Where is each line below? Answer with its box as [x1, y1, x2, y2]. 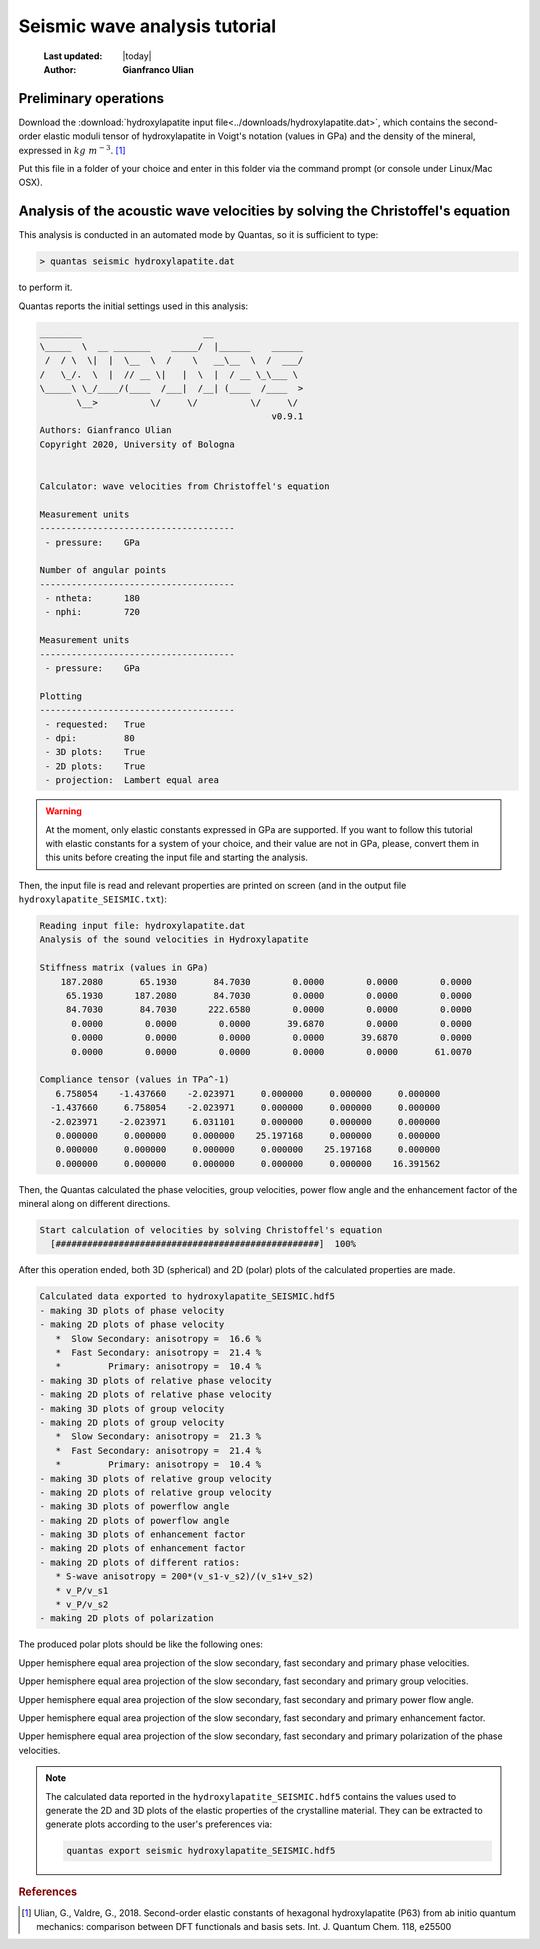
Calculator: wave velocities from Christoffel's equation [39, 480, 330, 492]
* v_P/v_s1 [55, 1585, 109, 1596]
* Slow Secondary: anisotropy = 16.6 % [55, 1333, 262, 1344]
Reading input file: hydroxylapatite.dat [39, 920, 246, 932]
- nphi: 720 [45, 606, 140, 618]
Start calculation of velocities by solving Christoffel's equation [39, 1225, 383, 1236]
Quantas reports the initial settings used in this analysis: [18, 300, 249, 312]
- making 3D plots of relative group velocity [39, 1473, 272, 1484]
